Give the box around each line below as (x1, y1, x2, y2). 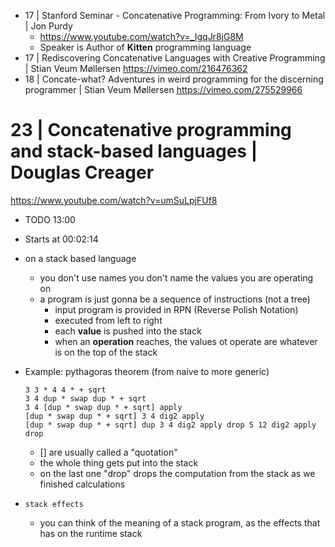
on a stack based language (24, 252, 137, 264)
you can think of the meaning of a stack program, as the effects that (39, 516, 321, 529)
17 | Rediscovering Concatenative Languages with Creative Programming (24, 52, 326, 64)
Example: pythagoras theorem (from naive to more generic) (24, 365, 270, 377)
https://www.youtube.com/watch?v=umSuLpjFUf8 (10, 194, 218, 206)
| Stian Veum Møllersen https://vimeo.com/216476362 (24, 63, 248, 74)
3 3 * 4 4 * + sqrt (24, 385, 107, 395)
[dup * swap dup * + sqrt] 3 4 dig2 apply (24, 411, 205, 421)
